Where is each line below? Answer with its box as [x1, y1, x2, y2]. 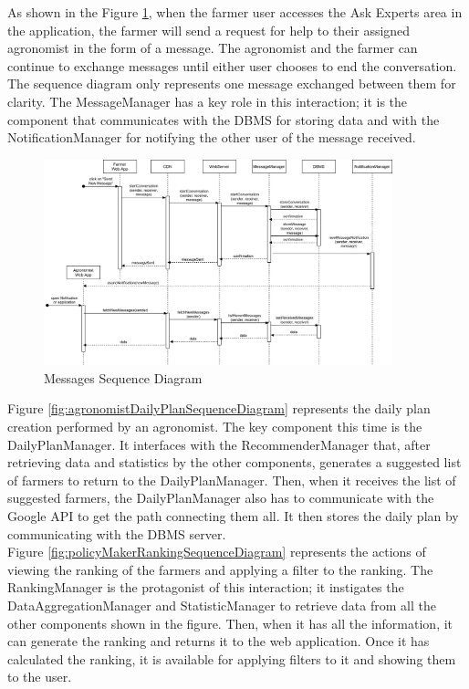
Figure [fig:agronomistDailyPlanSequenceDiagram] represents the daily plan [7, 399, 431, 418]
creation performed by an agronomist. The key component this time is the [7, 416, 422, 435]
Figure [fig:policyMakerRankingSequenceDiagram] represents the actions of [7, 542, 426, 561]
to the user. [7, 667, 72, 686]
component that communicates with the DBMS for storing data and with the [7, 110, 440, 129]
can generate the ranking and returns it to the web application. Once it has [7, 632, 430, 651]
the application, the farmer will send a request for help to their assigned [7, 20, 411, 39]
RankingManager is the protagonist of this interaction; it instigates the [7, 578, 404, 597]
